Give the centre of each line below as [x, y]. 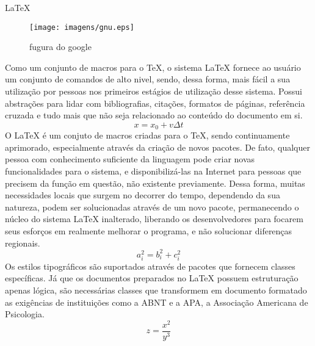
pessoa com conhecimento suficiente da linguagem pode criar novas [130, 159]
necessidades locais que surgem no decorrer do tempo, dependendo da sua [143, 195]
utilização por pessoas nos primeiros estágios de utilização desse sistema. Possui [154, 91]
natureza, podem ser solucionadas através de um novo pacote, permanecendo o [152, 207]
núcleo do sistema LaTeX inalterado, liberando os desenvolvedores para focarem [154, 219]
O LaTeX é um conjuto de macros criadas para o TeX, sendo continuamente [147, 135]
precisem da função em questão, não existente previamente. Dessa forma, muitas [155, 183]
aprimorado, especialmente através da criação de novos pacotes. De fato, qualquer [157, 147]
